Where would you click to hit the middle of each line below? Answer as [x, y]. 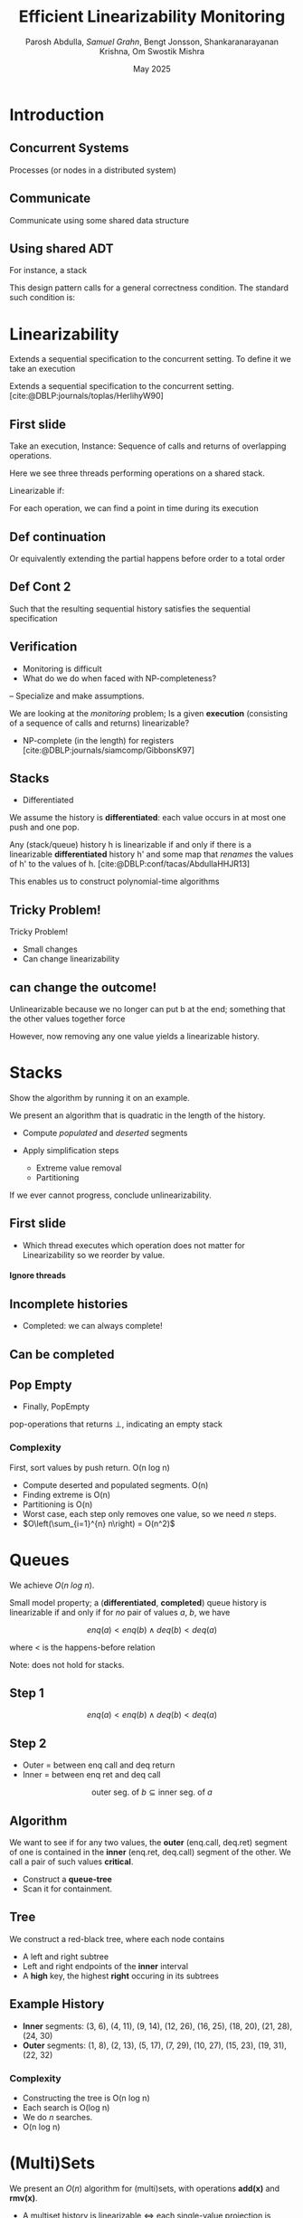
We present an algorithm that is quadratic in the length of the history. [137, 1115]
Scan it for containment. [67, 1889]
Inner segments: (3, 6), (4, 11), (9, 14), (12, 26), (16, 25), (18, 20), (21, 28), [157, 2026]
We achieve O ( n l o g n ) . [52, 1585]
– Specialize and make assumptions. [77, 696]
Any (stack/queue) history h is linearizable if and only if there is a [130, 845]
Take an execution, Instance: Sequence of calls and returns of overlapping [148, 446]
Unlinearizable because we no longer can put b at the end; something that [147, 1009]
